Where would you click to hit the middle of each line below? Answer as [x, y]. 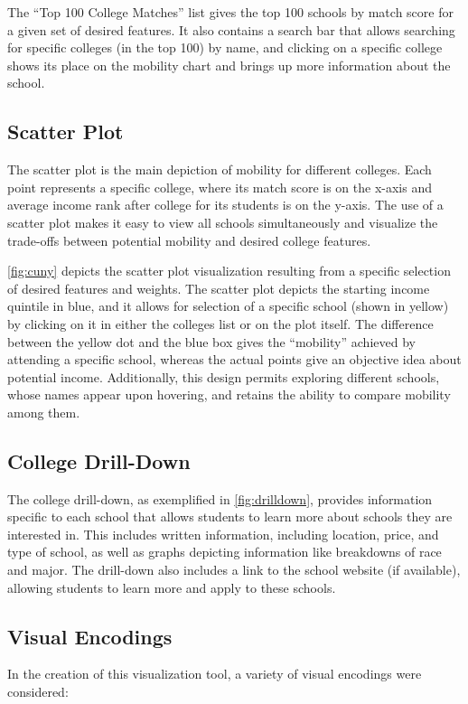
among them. [44, 412]
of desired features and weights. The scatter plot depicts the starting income [219, 288]
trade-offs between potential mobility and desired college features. [189, 240]
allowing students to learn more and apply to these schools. [172, 587]
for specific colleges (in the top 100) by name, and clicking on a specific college [225, 47]
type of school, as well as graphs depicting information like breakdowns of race [225, 552]
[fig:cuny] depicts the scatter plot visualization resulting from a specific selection [229, 271]
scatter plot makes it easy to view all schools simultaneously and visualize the [223, 222]
